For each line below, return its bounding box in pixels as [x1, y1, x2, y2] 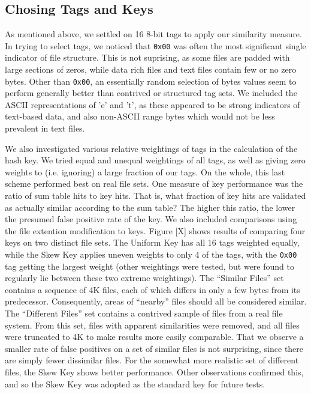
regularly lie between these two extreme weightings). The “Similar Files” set [5, 271, 284, 284]
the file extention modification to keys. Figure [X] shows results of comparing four [5, 224, 306, 237]
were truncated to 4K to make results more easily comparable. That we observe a [5, 330, 304, 343]
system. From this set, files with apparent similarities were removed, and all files [5, 318, 300, 331]
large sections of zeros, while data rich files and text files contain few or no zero [5, 63, 297, 76]
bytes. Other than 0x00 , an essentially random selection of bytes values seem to [5, 74, 297, 87]
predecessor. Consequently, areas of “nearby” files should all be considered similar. [5, 295, 307, 308]
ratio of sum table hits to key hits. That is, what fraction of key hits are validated [5, 189, 306, 202]
